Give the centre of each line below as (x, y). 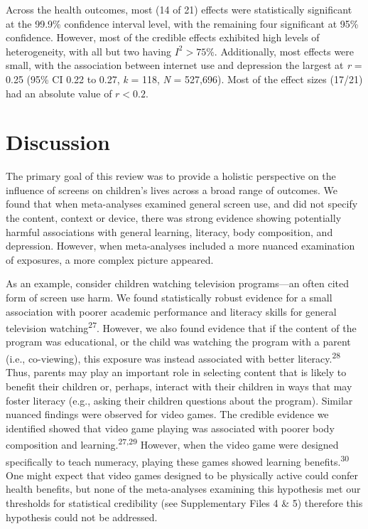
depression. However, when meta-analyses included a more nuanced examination (180, 246)
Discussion (58, 142)
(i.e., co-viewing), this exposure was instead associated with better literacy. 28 (173, 357)
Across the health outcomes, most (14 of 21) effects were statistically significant (179, 9)
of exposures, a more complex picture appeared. (110, 259)
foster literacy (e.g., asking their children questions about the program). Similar (179, 400)
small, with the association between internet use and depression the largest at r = (184, 65)
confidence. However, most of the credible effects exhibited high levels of (163, 37)
